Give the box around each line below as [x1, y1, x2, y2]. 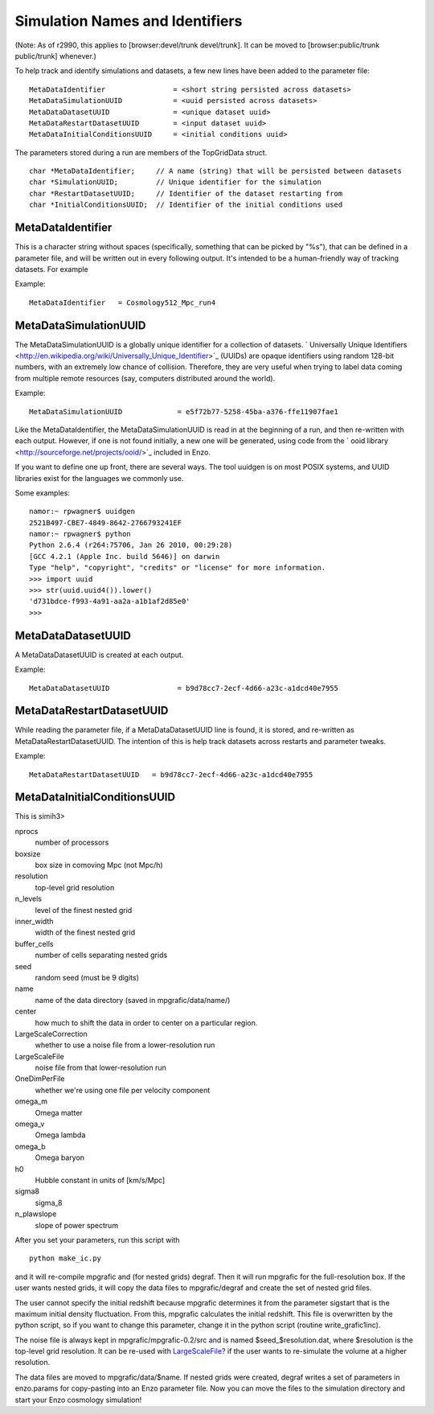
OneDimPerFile [14, 1074, 65, 1083]
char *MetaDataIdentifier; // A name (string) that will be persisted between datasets [29, 166, 402, 176]
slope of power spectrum [35, 1220, 119, 1230]
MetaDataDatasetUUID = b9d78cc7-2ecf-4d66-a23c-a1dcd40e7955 [29, 684, 339, 693]
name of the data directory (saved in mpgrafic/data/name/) [35, 995, 231, 1005]
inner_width [14, 917, 54, 926]
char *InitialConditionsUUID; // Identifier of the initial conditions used [29, 200, 343, 209]
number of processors [35, 837, 109, 848]
